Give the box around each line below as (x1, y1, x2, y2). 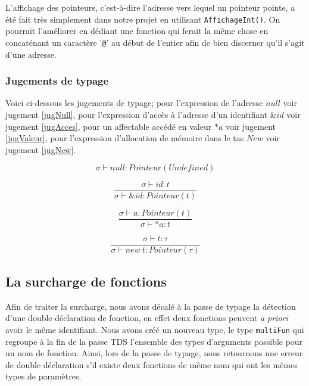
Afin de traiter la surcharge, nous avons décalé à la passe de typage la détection (5, 300, 296, 312)
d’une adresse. (5, 48, 57, 60)
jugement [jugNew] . (5, 143, 76, 155)
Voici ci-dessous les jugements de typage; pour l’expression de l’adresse (5, 96, 263, 109)
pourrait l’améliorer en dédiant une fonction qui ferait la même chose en (5, 24, 269, 37)
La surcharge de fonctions (5, 272, 167, 290)
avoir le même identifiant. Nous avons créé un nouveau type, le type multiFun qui (5, 323, 304, 335)
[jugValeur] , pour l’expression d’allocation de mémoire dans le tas (5, 132, 244, 144)
